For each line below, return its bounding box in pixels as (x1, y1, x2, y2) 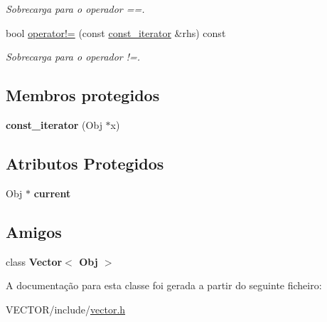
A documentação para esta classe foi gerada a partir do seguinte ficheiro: (6, 278, 322, 293)
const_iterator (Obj (6, 117, 102, 132)
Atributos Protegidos (6, 152, 164, 174)
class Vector (6, 254, 63, 269)
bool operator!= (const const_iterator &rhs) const (6, 25, 226, 40)
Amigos (6, 220, 62, 242)
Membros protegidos (6, 84, 160, 106)
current (33, 185, 71, 200)
